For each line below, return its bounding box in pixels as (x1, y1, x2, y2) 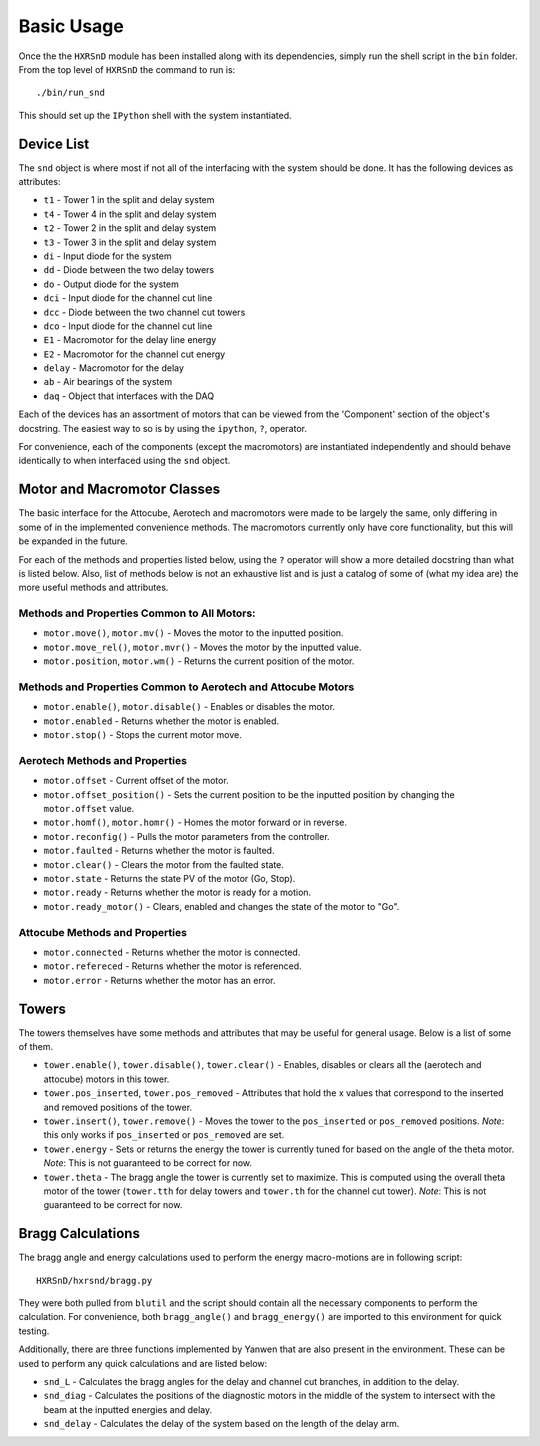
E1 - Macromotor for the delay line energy (43, 334, 217, 346)
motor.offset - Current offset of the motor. (43, 775, 229, 787)
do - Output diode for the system (43, 278, 179, 290)
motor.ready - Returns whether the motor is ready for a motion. (43, 886, 312, 899)
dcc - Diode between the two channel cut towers (43, 306, 246, 318)
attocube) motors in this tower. (43, 1073, 170, 1085)
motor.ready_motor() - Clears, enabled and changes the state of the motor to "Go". (43, 900, 400, 912)
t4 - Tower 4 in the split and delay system (43, 208, 217, 220)
